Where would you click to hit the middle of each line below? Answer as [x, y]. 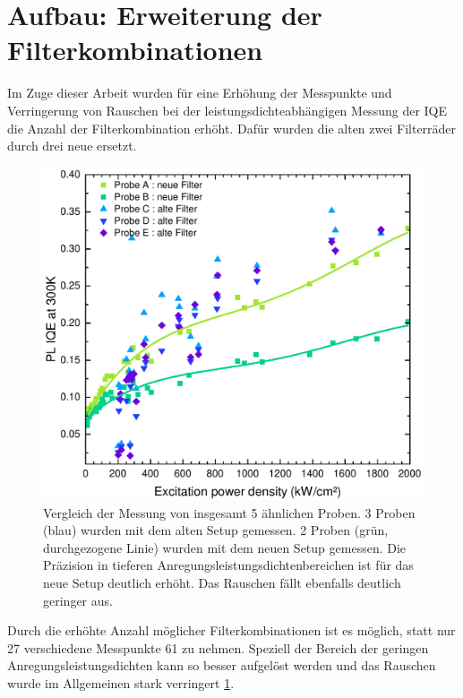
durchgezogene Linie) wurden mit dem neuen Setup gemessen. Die [225, 547]
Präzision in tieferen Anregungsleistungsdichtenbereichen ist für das [228, 565]
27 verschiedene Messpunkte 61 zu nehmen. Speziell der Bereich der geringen [218, 647]
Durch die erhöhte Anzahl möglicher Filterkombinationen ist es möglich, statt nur [231, 630]
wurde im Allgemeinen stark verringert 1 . [121, 683]
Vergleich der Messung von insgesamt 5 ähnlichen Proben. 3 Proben [229, 512]
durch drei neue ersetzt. [72, 146]
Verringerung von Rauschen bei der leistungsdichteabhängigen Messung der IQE [227, 110]
